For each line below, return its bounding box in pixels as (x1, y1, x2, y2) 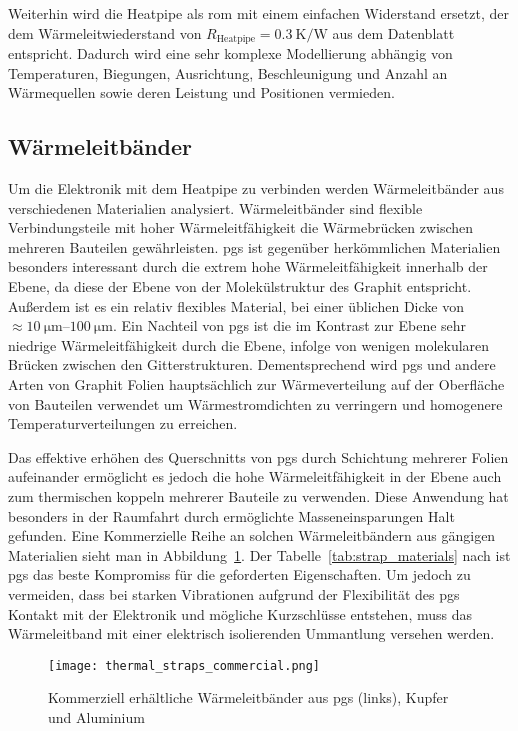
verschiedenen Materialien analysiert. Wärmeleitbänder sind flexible (8, 197, 423, 218)
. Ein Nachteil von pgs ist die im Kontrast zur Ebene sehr (112, 315, 467, 336)
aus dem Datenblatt (332, 22, 455, 43)
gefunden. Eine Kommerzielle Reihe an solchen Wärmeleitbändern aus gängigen (8, 525, 496, 546)
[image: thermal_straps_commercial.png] (48, 658, 321, 673)
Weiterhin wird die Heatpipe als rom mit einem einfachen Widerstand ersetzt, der (8, 3, 509, 23)
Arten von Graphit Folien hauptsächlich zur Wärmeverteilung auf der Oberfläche (8, 373, 505, 394)
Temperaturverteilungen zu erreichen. (8, 413, 238, 434)
